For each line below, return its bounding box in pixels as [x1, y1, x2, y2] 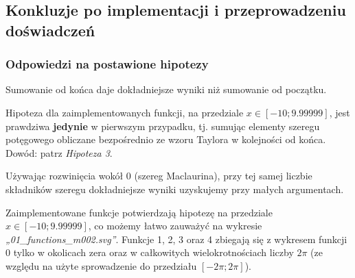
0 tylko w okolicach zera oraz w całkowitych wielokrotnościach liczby [5, 245, 294, 260]
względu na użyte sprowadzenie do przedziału [5, 258, 197, 273]
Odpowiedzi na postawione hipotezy [5, 55, 209, 73]
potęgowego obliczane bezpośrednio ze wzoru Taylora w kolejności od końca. [5, 132, 326, 147]
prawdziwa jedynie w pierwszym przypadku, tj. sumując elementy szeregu [5, 118, 320, 133]
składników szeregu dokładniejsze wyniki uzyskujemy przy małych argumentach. [5, 181, 344, 196]
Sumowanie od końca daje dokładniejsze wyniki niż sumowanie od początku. [5, 82, 327, 97]
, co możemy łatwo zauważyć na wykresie [88, 218, 262, 233]
